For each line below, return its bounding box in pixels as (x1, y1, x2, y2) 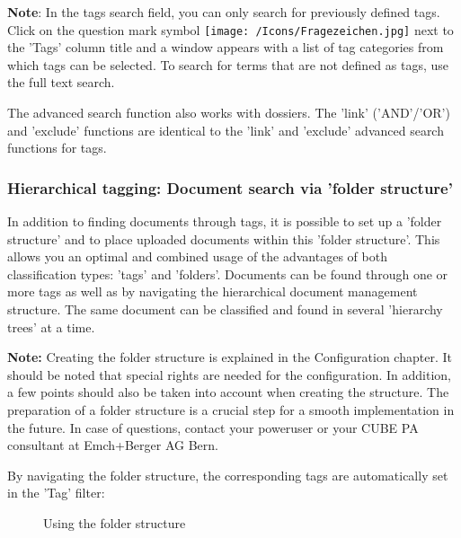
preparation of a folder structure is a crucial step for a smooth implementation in (7, 400, 455, 419)
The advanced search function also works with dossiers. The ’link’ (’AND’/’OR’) (7, 103, 450, 122)
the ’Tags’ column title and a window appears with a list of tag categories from (7, 38, 444, 57)
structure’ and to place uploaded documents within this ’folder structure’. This (7, 229, 440, 248)
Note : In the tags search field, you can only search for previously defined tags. (7, 3, 440, 21)
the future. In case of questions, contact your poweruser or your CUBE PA (7, 418, 419, 437)
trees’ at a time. (7, 317, 95, 336)
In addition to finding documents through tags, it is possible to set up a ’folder (7, 212, 442, 231)
